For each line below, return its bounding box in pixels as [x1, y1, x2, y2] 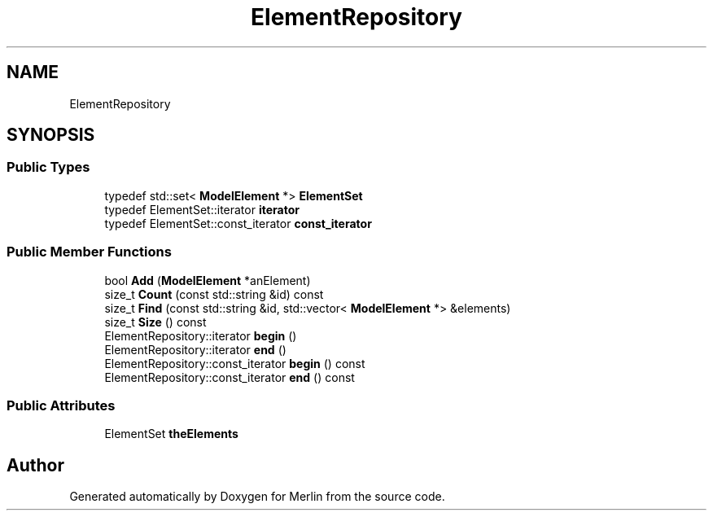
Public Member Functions [7, 243, 172, 261]
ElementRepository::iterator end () [104, 342, 287, 357]
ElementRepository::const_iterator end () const [104, 370, 355, 384]
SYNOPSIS [7, 125, 95, 146]
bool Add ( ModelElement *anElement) [104, 273, 311, 287]
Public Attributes [7, 397, 116, 414]
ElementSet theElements [104, 427, 238, 441]
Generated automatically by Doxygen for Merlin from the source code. [69, 489, 445, 504]
